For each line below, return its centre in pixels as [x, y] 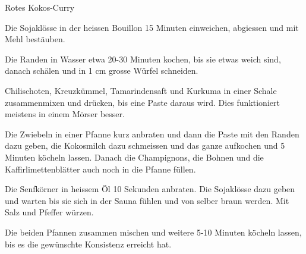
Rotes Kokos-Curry [40, 7]
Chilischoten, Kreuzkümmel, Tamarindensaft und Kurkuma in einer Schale [141, 90]
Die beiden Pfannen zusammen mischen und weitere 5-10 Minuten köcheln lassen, [153, 232]
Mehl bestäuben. [35, 39]
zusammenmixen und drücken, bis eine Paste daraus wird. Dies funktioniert [142, 102]
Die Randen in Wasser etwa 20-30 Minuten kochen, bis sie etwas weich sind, [143, 59]
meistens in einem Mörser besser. [65, 114]
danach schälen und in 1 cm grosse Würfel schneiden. [102, 70]
